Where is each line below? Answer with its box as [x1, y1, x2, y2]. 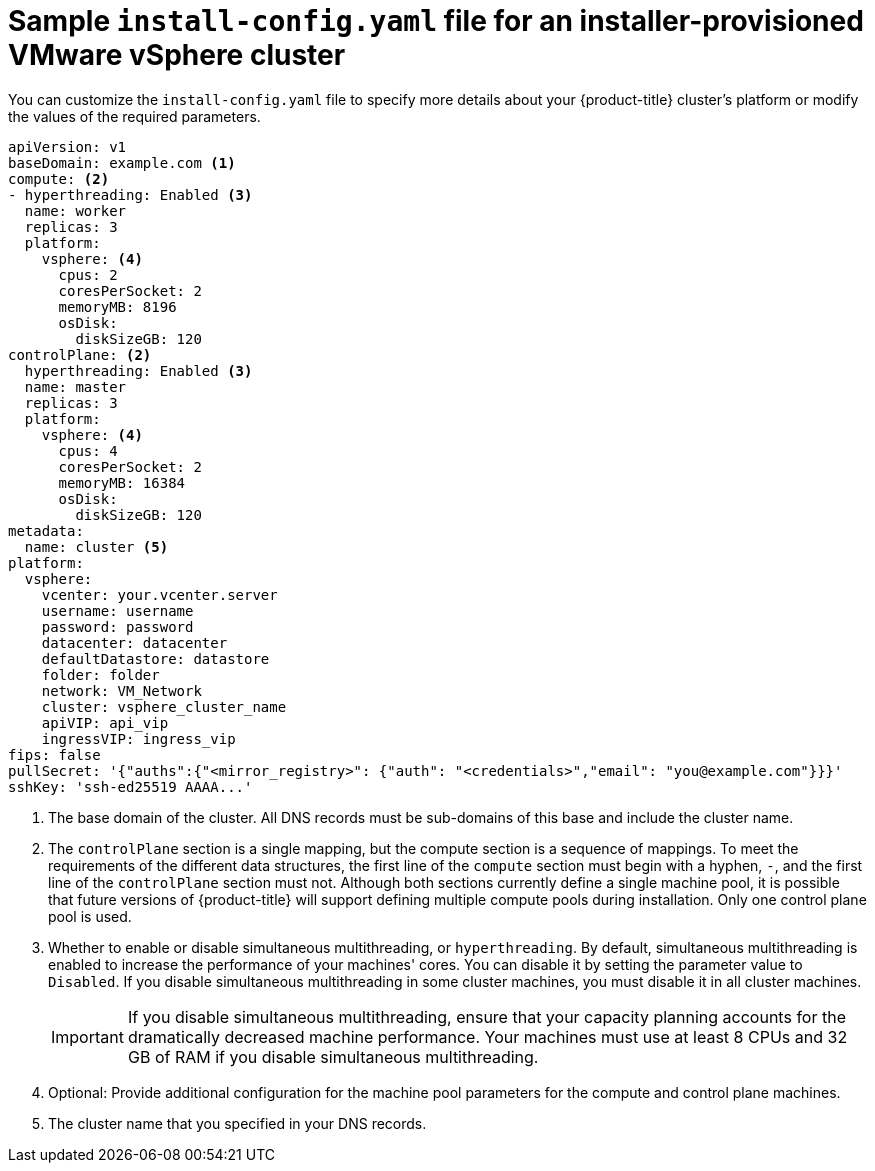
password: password [41, 618, 194, 635]
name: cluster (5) [24, 538, 169, 555]
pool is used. [48, 907, 132, 925]
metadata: [8, 522, 84, 539]
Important [51, 1026, 124, 1047]
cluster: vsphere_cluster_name [41, 698, 287, 715]
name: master [24, 378, 127, 395]
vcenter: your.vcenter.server [41, 586, 278, 603]
